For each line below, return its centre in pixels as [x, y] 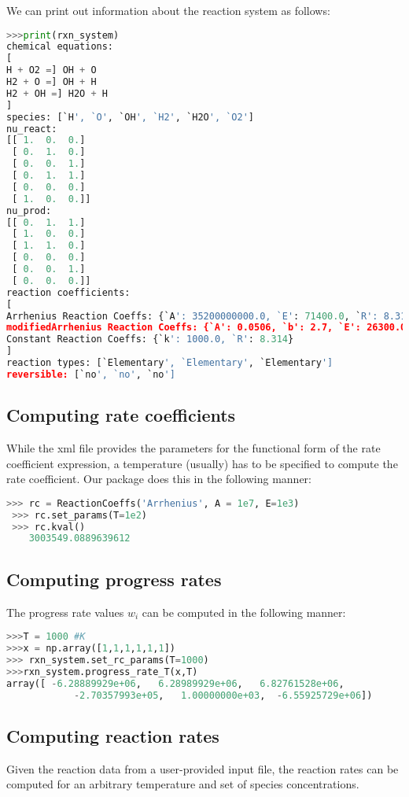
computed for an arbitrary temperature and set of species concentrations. [183, 784]
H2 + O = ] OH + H [52, 82]
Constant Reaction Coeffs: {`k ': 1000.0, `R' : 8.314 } [150, 339]
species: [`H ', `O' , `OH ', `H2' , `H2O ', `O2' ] [131, 117]
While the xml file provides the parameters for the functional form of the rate [193, 448]
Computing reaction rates [113, 735]
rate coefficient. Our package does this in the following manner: [159, 479]
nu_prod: [29, 210]
